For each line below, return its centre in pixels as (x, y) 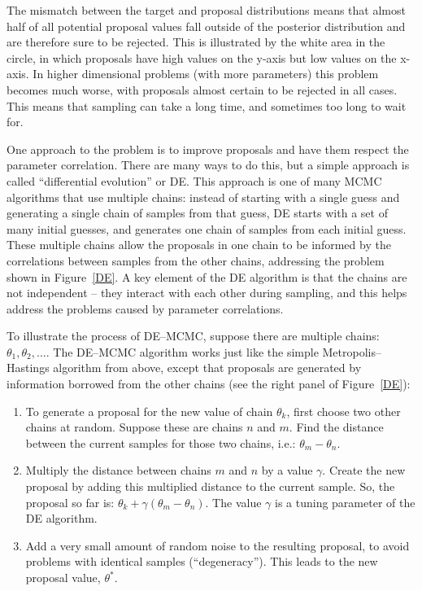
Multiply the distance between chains (118, 470)
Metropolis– (352, 351)
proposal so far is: (70, 502)
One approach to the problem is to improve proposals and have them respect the (208, 149)
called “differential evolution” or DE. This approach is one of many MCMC (194, 180)
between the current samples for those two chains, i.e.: (161, 442)
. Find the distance (336, 427)
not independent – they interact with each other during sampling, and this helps (207, 293)
